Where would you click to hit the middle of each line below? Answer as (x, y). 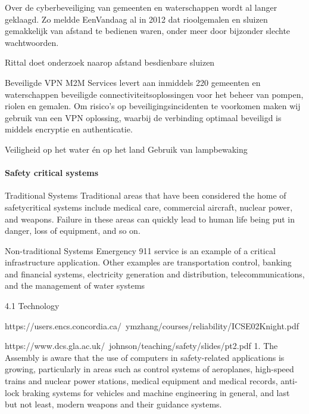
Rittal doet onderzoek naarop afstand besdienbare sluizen (110, 62)
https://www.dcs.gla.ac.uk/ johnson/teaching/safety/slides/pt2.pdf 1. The (141, 346)
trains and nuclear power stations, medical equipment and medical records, (141, 381)
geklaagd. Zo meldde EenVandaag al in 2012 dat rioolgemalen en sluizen (136, 19)
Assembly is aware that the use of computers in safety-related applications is (145, 357)
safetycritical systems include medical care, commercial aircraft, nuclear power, (149, 207)
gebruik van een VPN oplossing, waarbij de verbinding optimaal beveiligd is (143, 117)
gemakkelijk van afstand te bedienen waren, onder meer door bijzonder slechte (148, 31)
